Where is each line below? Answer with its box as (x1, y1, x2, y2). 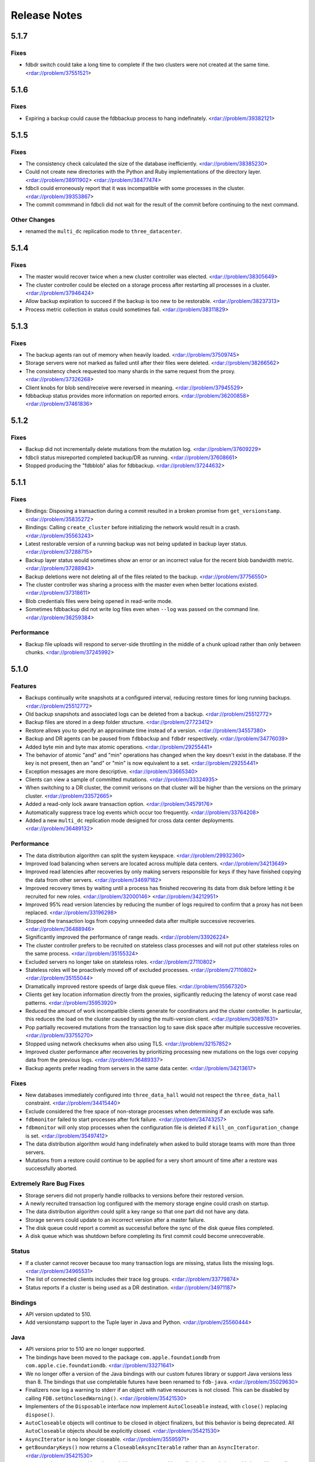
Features (10, 682, 37, 690)
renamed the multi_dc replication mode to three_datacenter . (25, 228, 182, 235)
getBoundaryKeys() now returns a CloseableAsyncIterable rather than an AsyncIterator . (25, 1444, 260, 1451)
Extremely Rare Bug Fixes (10, 1180, 85, 1188)
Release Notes (10, 9, 83, 22)
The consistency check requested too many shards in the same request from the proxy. (25, 367, 236, 374)
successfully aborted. (25, 1165, 78, 1172)
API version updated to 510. (25, 1311, 92, 1318)
